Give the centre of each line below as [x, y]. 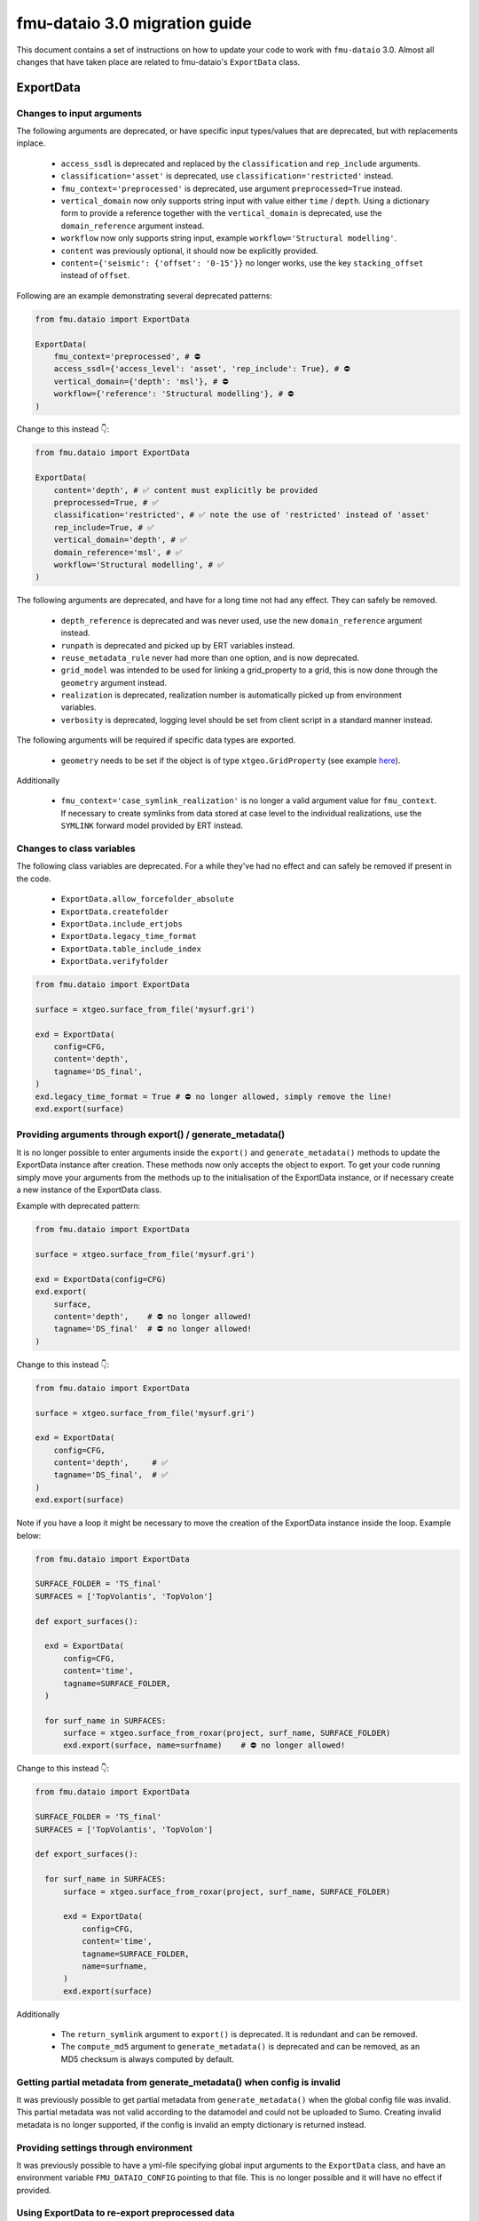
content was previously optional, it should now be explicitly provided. [189, 251]
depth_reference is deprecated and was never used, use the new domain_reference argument [242, 620]
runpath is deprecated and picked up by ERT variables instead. [178, 645]
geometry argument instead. [114, 682]
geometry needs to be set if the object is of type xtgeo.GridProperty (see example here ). [231, 760]
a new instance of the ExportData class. [89, 1190]
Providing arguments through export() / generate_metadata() [151, 1134]
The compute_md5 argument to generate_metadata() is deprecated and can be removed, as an [240, 2047]
